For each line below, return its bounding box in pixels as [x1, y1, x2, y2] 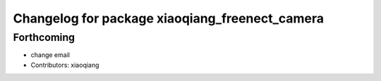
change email [30, 51, 71, 59]
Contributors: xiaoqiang [30, 61, 99, 69]
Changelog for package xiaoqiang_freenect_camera [13, 11, 325, 26]
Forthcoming [13, 31, 75, 44]
